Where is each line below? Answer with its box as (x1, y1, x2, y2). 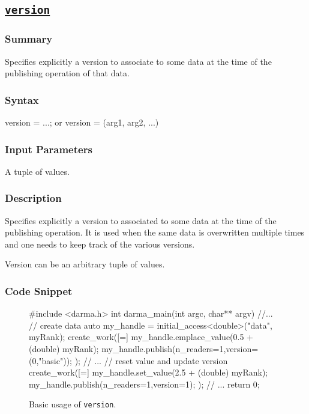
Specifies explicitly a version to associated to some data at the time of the (5, 214, 277, 227)
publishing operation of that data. (5, 67, 130, 79)
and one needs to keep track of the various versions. (5, 237, 195, 250)
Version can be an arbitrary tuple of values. (5, 258, 165, 270)
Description (5, 190, 62, 205)
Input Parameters (5, 141, 92, 156)
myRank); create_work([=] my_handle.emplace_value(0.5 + (29, 330, 254, 343)
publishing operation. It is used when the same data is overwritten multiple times (5, 226, 305, 239)
